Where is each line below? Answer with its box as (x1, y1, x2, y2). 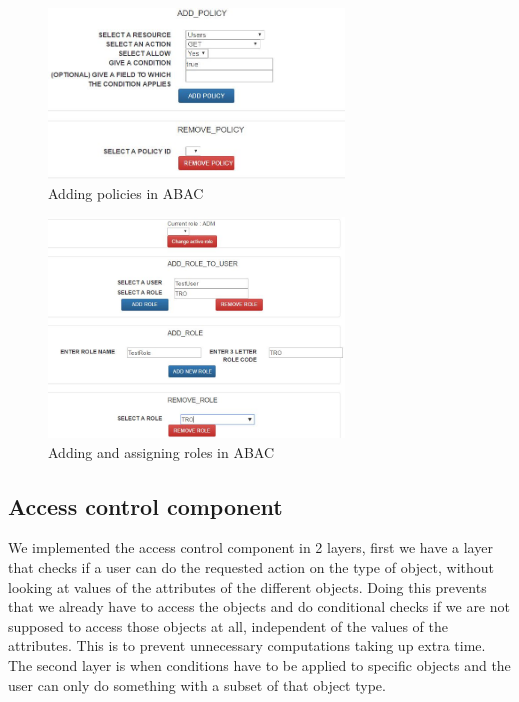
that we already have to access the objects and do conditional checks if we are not (8, 596, 510, 617)
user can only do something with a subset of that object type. (8, 674, 386, 695)
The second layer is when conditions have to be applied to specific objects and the (8, 654, 511, 675)
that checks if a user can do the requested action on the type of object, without (8, 556, 495, 577)
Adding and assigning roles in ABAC (48, 441, 275, 462)
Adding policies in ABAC (48, 182, 204, 203)
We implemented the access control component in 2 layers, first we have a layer (8, 537, 493, 558)
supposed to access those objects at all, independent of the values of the (8, 615, 448, 636)
